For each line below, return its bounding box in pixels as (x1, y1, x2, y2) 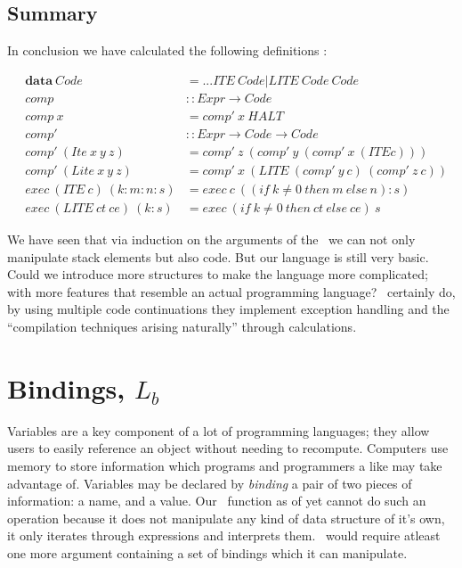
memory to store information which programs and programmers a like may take (7, 456, 442, 474)
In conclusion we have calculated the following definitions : (7, 41, 328, 60)
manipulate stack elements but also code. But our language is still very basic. (7, 247, 429, 266)
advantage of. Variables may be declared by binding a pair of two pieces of (7, 473, 412, 492)
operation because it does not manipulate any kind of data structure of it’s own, (7, 508, 445, 527)
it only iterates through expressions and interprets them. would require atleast (7, 526, 441, 545)
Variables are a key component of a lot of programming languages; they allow (7, 421, 430, 440)
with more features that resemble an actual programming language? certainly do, (7, 282, 456, 300)
